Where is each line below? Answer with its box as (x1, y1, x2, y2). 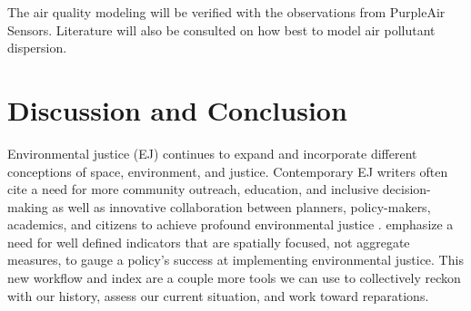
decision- (382, 180, 431, 199)
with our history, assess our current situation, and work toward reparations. (7, 286, 429, 305)
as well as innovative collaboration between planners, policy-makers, (52, 197, 431, 216)
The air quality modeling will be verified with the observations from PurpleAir (7, 3, 446, 21)
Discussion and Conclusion (7, 91, 347, 128)
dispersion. (7, 38, 67, 57)
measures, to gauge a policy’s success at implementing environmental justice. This (7, 250, 464, 269)
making (7, 197, 48, 216)
